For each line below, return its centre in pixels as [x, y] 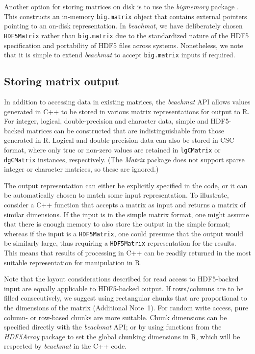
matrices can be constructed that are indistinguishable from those [125, 130]
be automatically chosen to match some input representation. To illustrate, [116, 195]
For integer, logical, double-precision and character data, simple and [106, 121]
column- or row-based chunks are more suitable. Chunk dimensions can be [115, 317]
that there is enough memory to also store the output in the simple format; [117, 224]
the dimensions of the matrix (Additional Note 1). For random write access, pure [126, 308]
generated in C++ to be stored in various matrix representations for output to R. [127, 111]
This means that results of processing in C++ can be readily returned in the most [127, 253]
